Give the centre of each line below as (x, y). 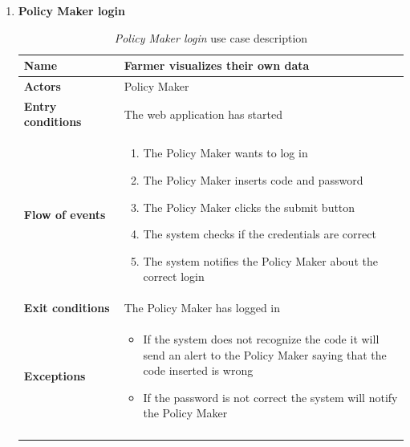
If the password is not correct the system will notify (270, 397)
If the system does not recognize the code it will (261, 338)
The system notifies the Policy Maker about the (260, 260)
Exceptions (55, 376)
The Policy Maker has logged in (202, 308)
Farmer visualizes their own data (217, 65)
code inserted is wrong (198, 370)
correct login (174, 276)
